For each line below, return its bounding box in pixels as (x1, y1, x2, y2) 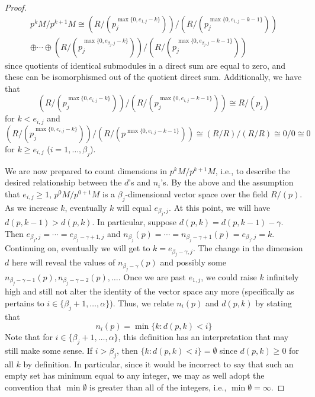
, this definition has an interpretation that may (118, 331, 289, 343)
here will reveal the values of (11, 256, 115, 268)
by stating (255, 296, 292, 309)
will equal (116, 201, 152, 213)
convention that (5, 381, 62, 393)
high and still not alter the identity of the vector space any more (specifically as (5, 285, 294, 297)
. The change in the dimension (192, 242, 303, 254)
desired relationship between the (5, 176, 122, 188)
